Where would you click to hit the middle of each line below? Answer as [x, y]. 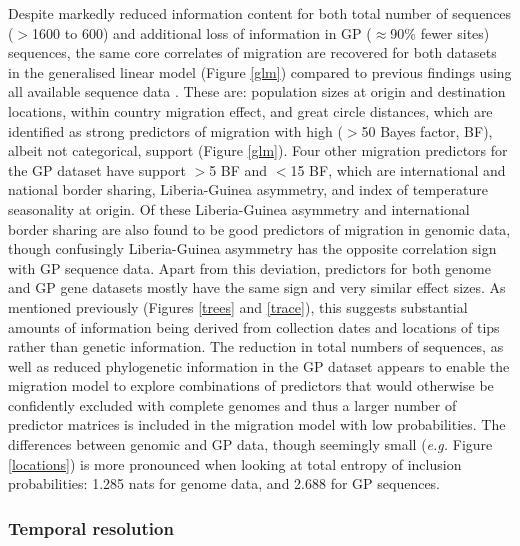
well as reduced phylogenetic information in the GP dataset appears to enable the [259, 365]
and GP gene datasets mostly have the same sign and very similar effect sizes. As [257, 287]
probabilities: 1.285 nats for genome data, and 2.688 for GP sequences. [224, 483]
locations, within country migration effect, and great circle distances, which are [250, 110]
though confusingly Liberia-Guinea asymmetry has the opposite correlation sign [252, 248]
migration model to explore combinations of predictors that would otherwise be [251, 385]
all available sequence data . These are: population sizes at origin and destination [257, 91]
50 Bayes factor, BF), [427, 130]
